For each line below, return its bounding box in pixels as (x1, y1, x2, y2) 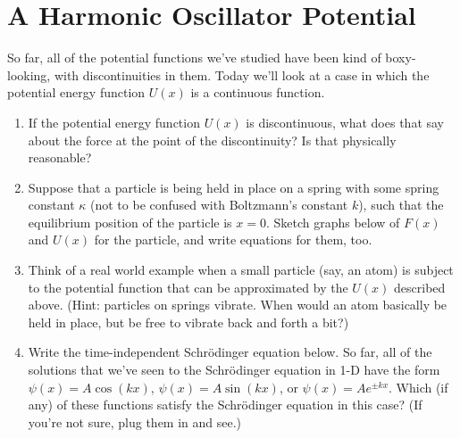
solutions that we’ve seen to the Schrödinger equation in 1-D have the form (28, 360, 440, 379)
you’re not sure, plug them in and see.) (28, 412, 242, 431)
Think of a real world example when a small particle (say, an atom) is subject (28, 260, 454, 279)
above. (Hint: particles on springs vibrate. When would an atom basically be (28, 295, 447, 314)
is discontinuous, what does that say (246, 112, 445, 131)
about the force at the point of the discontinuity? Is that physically (28, 130, 397, 149)
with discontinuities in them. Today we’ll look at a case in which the (54, 65, 430, 84)
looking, (7, 65, 51, 84)
